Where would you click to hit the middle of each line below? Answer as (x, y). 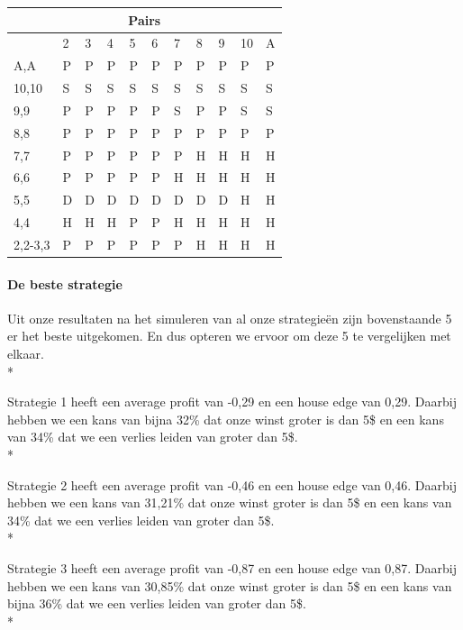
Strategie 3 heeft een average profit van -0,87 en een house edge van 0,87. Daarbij (232, 567)
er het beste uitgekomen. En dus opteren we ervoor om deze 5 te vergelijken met (229, 336)
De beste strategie (65, 283)
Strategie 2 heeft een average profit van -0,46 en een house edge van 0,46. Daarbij (232, 484)
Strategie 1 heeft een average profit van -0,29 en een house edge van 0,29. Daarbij (232, 402)
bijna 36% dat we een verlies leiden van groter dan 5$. (157, 603)
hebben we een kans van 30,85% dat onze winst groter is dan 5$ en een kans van (230, 585)
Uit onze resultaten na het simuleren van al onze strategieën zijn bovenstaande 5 (230, 318)
